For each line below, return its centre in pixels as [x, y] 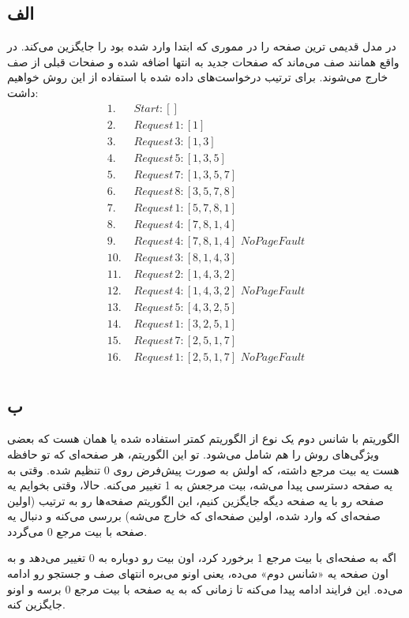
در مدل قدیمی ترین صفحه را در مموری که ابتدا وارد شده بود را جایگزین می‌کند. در [202, 46]
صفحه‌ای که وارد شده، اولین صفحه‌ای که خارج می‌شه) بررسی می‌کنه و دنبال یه [194, 516]
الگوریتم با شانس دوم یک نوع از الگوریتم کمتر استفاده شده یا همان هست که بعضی [204, 438]
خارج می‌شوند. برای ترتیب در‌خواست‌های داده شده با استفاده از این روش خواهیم [198, 77]
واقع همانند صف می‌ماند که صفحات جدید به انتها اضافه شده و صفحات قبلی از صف [203, 61]
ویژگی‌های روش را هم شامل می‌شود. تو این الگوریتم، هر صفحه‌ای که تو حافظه [193, 453]
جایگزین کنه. [36, 604]
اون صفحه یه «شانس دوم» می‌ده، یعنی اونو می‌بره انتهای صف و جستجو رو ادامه [198, 573]
